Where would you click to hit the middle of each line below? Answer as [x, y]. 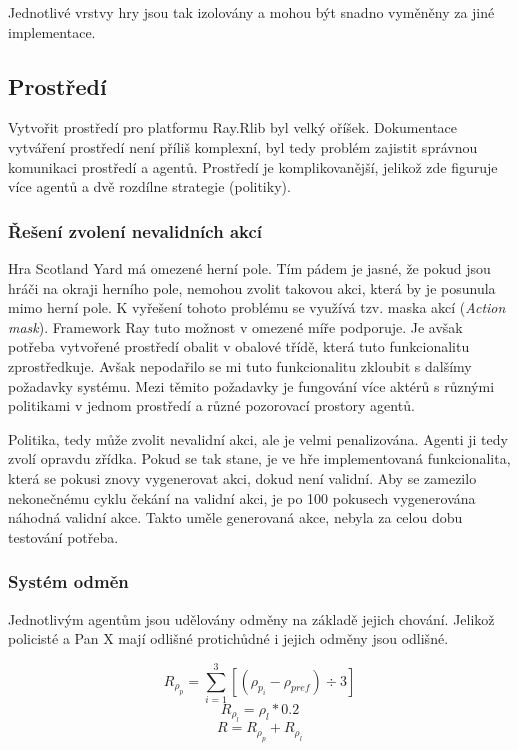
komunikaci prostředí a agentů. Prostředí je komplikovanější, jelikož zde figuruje [253, 166]
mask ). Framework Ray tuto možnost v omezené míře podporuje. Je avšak [235, 326]
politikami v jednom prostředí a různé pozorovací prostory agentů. [211, 405]
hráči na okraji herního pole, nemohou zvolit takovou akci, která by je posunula [252, 287]
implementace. [52, 31]
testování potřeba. [63, 536]
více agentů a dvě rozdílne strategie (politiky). [149, 186]
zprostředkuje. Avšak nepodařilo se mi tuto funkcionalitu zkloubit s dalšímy [240, 365]
